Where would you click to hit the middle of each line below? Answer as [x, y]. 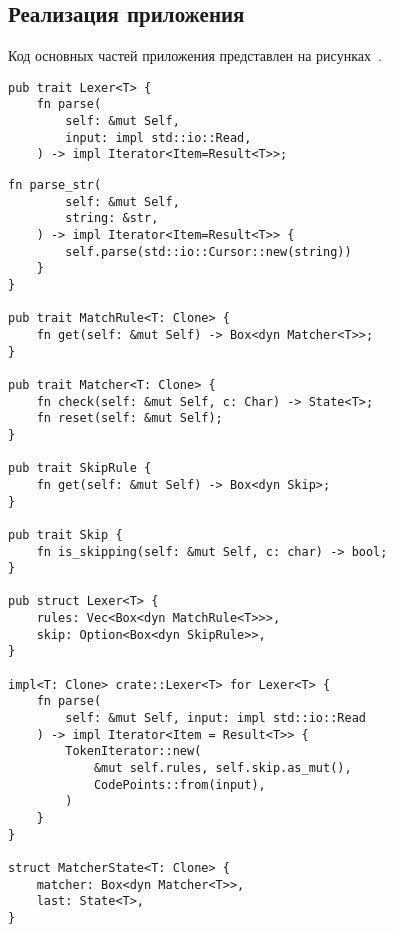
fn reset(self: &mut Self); [129, 418]
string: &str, [112, 218]
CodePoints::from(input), [179, 784]
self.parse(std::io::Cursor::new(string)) [208, 251]
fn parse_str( [55, 185]
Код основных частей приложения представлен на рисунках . [195, 55]
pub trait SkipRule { [80, 468]
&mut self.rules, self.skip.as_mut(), [222, 768]
